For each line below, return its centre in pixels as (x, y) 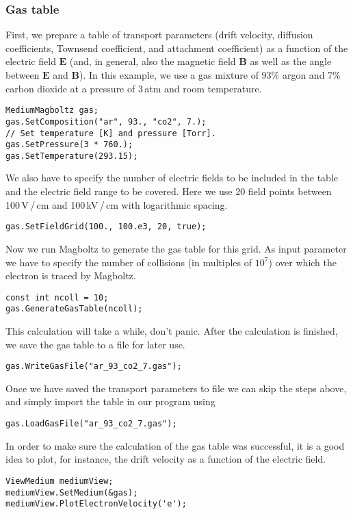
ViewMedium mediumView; (60, 481)
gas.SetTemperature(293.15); (72, 156)
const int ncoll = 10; (57, 297)
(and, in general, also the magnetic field (153, 61)
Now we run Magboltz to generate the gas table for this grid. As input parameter (176, 248)
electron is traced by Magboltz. (71, 275)
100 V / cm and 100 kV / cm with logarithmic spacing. (117, 204)
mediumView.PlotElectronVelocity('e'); (96, 504)
